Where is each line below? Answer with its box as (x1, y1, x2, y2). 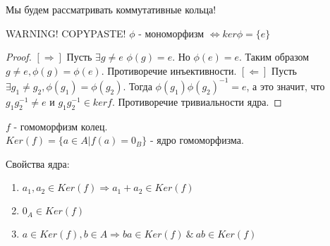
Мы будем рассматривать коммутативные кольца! (6, 2, 216, 16)
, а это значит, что (246, 78, 325, 93)
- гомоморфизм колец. (13, 118, 108, 133)
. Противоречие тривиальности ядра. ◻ (111, 94, 282, 109)
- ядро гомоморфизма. (149, 133, 244, 147)
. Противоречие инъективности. (101, 63, 237, 78)
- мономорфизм (138, 25, 204, 40)
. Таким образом (239, 49, 310, 64)
